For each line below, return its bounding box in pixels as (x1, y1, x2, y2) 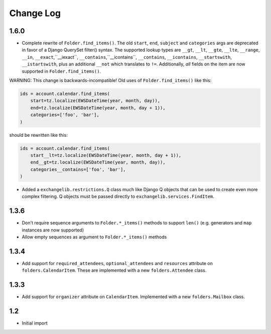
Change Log (9, 8, 61, 19)
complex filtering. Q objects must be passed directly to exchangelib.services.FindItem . (22, 194, 214, 200)
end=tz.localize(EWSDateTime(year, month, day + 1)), (30, 105, 166, 111)
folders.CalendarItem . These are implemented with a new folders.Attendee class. (22, 267, 207, 274)
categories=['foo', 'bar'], (30, 112, 100, 118)
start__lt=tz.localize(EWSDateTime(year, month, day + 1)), (30, 152, 182, 158)
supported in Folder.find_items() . (22, 68, 101, 74)
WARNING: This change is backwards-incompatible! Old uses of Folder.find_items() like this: (9, 77, 212, 83)
